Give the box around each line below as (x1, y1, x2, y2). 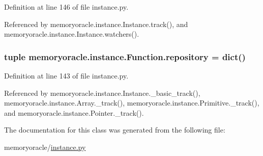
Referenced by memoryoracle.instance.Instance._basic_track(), (4, 87, 200, 98)
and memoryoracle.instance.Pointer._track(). (4, 107, 144, 118)
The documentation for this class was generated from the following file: (4, 124, 225, 135)
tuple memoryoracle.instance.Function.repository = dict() (4, 50, 246, 63)
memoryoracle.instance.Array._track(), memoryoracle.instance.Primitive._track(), (4, 97, 259, 108)
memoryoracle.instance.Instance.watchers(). (4, 29, 139, 39)
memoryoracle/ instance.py (4, 141, 86, 152)
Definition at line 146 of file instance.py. (4, 2, 129, 12)
